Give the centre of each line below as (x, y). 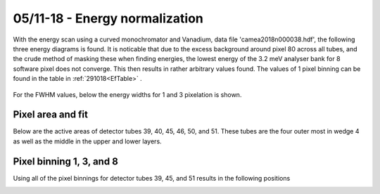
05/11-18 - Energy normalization (108, 18)
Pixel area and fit (50, 115)
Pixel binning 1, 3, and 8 (66, 161)
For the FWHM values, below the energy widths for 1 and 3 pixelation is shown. (127, 94)
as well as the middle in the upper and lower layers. (87, 141)
